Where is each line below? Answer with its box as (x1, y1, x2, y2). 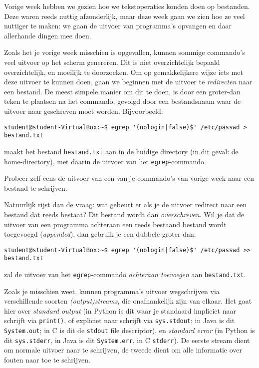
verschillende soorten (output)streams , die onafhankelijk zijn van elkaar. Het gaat (4, 296, 252, 306)
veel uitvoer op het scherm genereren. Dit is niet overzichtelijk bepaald (4, 56, 220, 67)
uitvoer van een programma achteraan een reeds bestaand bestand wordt (4, 219, 227, 229)
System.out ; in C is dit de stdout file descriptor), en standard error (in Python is (4, 325, 255, 336)
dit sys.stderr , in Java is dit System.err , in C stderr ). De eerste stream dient (4, 335, 250, 345)
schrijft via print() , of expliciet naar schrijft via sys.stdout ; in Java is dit (4, 315, 235, 326)
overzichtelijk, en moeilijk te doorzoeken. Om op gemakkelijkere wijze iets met (4, 66, 243, 77)
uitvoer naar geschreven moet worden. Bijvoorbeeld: (4, 105, 163, 116)
